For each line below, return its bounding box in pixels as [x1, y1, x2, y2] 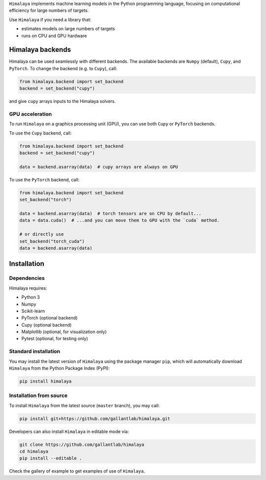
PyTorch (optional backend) [21, 315, 78, 321]
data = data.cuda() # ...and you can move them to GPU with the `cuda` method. [19, 218, 220, 223]
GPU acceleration [9, 110, 52, 117]
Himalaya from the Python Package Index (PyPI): [9, 365, 110, 371]
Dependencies [9, 275, 45, 282]
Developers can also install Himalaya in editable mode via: [9, 428, 129, 435]
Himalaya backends [9, 45, 71, 54]
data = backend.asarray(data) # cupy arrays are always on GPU [19, 164, 178, 170]
